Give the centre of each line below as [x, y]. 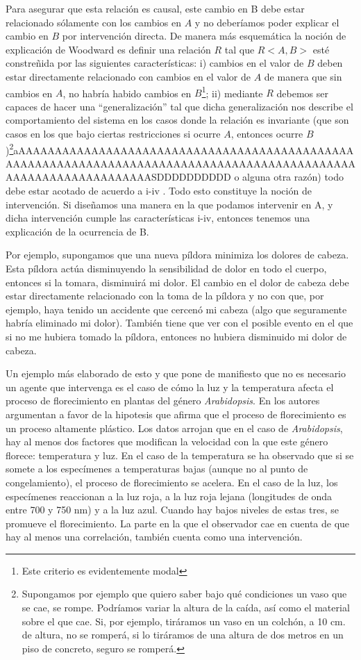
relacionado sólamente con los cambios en [94, 22]
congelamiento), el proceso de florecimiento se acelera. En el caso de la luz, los [172, 482]
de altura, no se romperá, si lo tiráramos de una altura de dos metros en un [183, 635]
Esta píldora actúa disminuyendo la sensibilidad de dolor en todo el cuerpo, [166, 268]
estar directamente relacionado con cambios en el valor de [128, 76]
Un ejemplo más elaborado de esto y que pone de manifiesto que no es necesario [176, 373]
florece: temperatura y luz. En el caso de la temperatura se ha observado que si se [180, 455]
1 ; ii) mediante [232, 92]
